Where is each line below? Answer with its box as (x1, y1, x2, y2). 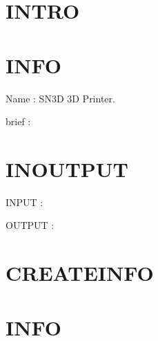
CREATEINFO (6, 259, 154, 287)
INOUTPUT (6, 154, 128, 183)
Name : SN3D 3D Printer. (6, 91, 115, 105)
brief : (6, 114, 31, 129)
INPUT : (6, 194, 43, 209)
